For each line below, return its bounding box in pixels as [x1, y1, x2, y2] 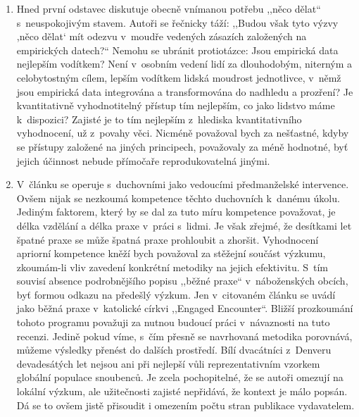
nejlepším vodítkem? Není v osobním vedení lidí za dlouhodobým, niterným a [16, 56, 353, 71]
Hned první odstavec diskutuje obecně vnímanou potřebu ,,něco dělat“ [16, 1, 321, 15]
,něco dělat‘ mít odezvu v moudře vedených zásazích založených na [16, 29, 307, 44]
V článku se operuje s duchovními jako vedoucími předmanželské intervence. [16, 177, 349, 192]
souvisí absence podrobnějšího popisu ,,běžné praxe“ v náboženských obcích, [16, 273, 348, 288]
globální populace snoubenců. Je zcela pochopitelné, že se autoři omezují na [16, 370, 344, 385]
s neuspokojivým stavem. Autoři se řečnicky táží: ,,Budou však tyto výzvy [16, 15, 339, 30]
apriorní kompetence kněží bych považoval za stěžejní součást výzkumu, [16, 246, 326, 261]
